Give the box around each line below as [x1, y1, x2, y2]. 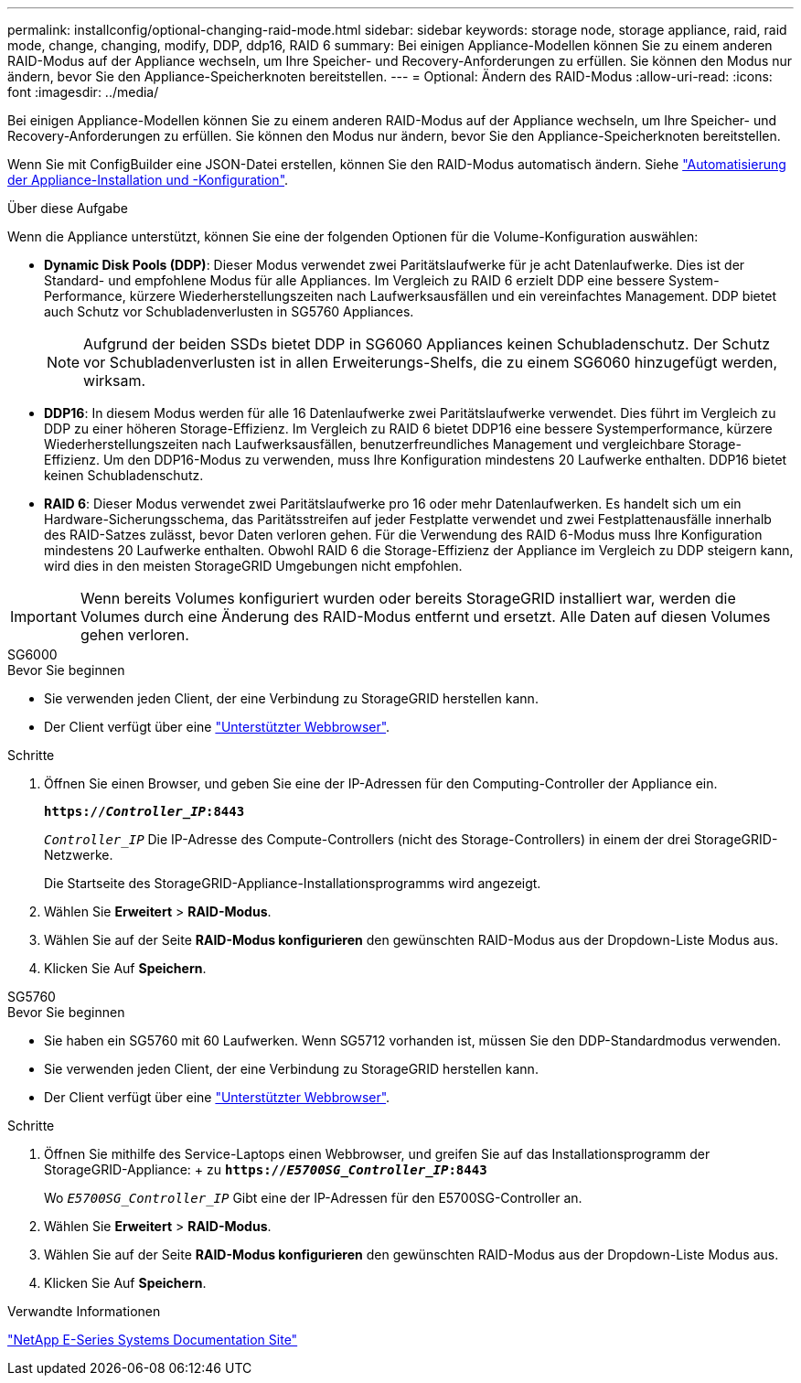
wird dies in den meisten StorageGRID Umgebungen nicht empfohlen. [44, 558, 463, 574]
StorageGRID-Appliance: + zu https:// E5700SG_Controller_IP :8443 [44, 1162, 487, 1177]
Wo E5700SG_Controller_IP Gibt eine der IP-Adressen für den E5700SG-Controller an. [44, 1190, 582, 1206]
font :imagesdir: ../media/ [7, 84, 159, 100]
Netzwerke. [44, 847, 113, 863]
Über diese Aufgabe [7, 200, 128, 216]
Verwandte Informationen [7, 1303, 161, 1319]
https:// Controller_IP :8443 [44, 804, 245, 819]
